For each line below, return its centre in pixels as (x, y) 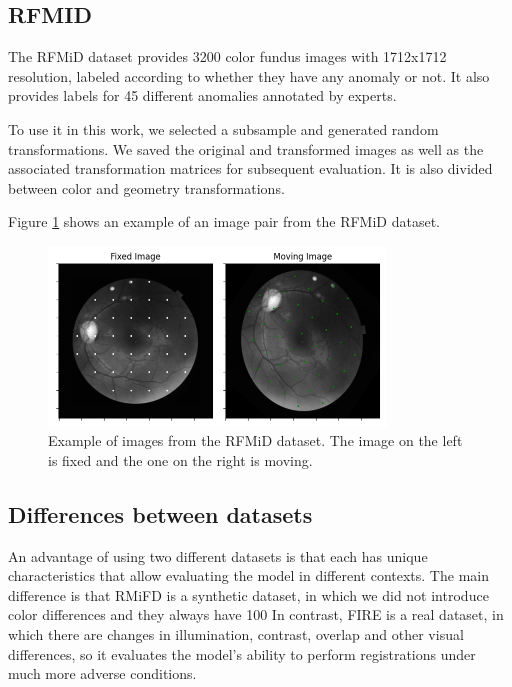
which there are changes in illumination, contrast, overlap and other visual (236, 633)
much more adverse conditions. (102, 673)
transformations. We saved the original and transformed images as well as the (246, 148)
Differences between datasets (160, 513)
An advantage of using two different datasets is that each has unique (218, 555)
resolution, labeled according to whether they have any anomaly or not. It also (249, 75)
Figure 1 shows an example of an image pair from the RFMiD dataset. (224, 221)
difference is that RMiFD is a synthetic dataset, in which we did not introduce (248, 594)
